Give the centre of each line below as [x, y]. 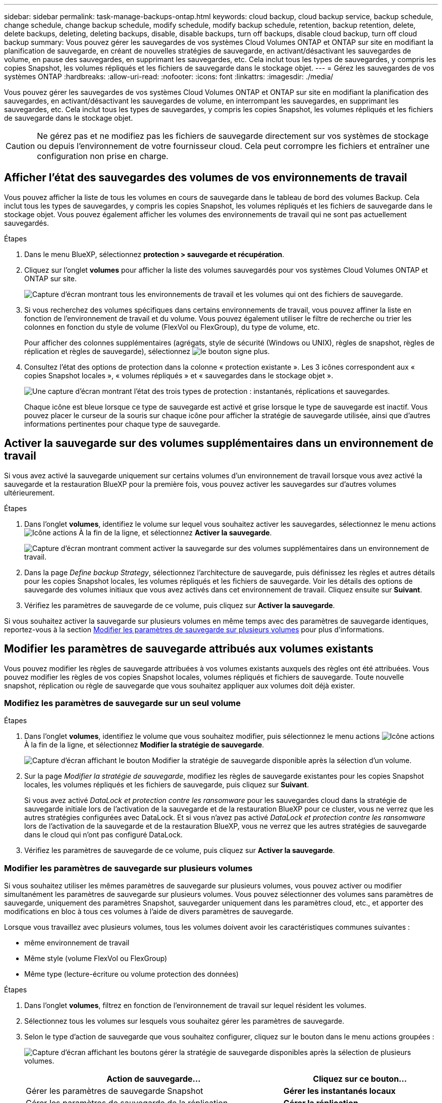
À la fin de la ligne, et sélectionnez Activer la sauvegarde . [175, 532]
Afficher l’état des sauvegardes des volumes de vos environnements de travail [206, 178]
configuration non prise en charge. [103, 156]
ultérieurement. [30, 492]
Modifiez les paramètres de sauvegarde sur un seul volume [123, 703]
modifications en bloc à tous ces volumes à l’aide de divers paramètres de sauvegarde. [149, 912]
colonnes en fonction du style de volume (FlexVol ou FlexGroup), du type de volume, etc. [172, 327]
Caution [20, 146]
